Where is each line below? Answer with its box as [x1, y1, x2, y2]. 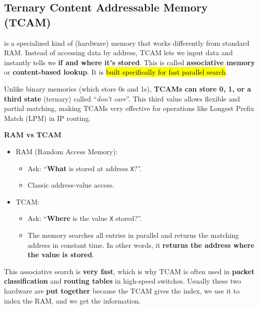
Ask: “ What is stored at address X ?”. [27, 163, 142, 173]
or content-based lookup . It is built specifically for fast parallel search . [4, 67, 228, 77]
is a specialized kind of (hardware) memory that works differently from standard [4, 37, 250, 48]
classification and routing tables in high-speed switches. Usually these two [4, 276, 241, 286]
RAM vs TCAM [4, 129, 62, 140]
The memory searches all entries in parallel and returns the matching [27, 230, 239, 240]
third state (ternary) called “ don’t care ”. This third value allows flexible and [4, 93, 240, 103]
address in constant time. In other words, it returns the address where [27, 239, 255, 250]
